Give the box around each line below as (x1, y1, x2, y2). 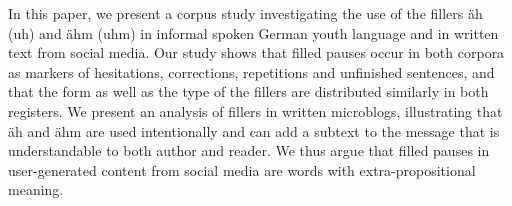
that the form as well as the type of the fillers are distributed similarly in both (8, 81, 489, 102)
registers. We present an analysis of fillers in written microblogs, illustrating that (8, 100, 503, 121)
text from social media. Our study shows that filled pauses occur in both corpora (8, 42, 505, 63)
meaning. (8, 179, 64, 200)
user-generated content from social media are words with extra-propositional (8, 159, 476, 180)
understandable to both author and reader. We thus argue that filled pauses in (8, 140, 490, 161)
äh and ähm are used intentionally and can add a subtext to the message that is (8, 120, 500, 141)
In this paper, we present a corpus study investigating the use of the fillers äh (8, 3, 483, 23)
